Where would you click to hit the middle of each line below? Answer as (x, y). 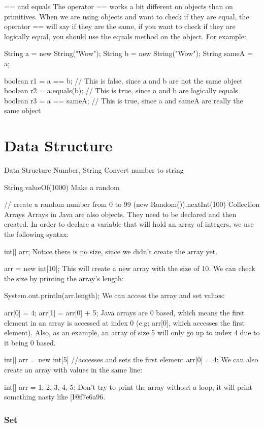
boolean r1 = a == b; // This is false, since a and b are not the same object (123, 80)
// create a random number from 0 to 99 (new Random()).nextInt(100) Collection (132, 204)
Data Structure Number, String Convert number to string (94, 170)
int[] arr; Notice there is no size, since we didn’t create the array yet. (111, 251)
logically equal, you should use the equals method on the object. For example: (125, 36)
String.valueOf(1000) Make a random (62, 187)
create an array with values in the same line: (73, 369)
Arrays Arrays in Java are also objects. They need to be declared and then (120, 214)
